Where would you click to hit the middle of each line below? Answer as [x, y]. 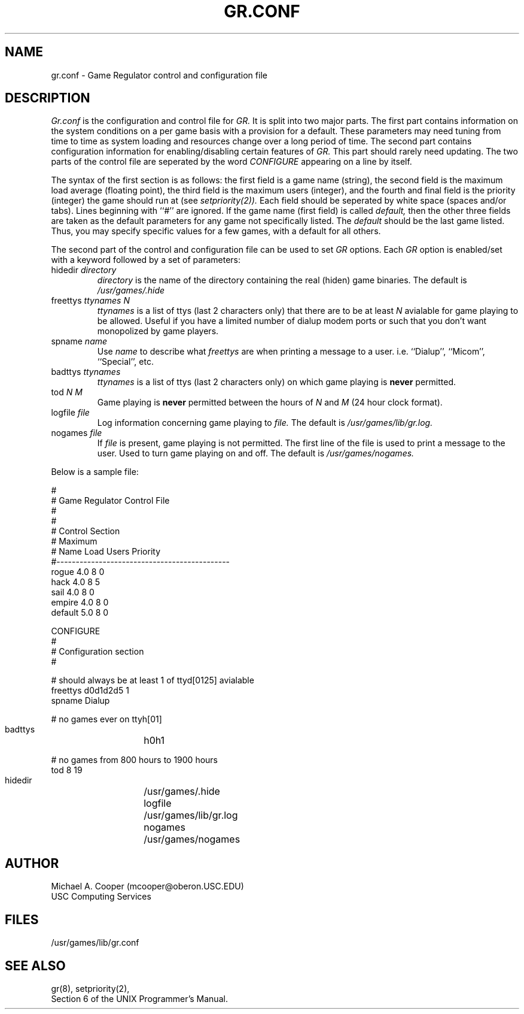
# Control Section [86, 531]
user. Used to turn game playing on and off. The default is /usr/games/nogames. [256, 453]
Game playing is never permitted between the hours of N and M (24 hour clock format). [270, 402]
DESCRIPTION [48, 98]
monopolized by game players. [158, 331]
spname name [79, 341]
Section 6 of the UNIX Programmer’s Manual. [139, 998]
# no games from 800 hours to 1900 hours [134, 760]
